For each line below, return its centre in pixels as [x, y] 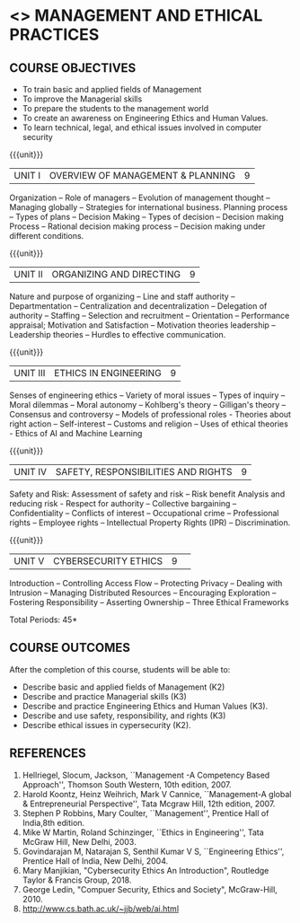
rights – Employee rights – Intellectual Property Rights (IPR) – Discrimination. [150, 523]
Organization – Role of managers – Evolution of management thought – [140, 198]
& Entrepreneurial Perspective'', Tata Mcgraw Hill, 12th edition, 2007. [149, 804]
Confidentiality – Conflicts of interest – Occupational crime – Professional [144, 513]
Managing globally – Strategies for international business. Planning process [149, 207]
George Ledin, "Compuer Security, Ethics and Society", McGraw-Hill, [150, 889]
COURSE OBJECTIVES [73, 68]
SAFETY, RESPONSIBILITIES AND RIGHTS [144, 472]
